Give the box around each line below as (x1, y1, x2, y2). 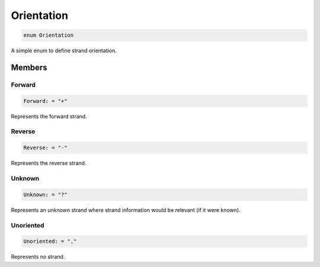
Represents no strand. (11, 253, 65, 260)
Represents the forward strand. (11, 112, 87, 120)
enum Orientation (23, 32, 74, 38)
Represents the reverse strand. (11, 160, 87, 167)
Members (11, 62, 47, 72)
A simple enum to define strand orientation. (11, 47, 117, 54)
